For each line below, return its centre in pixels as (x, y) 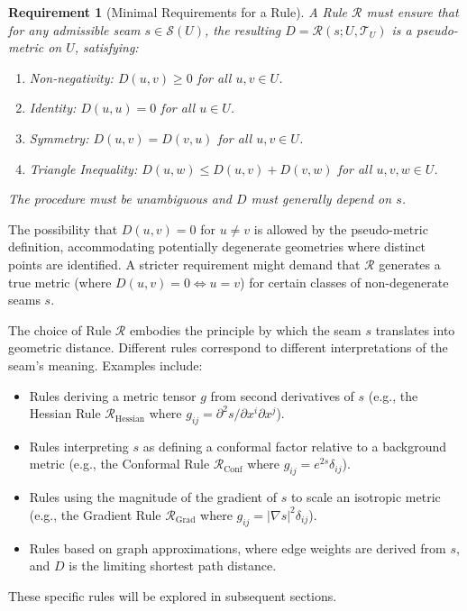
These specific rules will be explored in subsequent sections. (173, 595)
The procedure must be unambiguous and (120, 199)
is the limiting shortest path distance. (173, 565)
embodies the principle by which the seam (245, 329)
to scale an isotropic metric (366, 497)
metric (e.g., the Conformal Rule (119, 464)
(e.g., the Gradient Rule (95, 514)
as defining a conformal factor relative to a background (294, 446)
